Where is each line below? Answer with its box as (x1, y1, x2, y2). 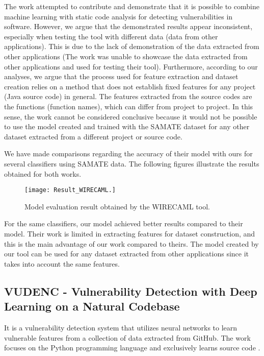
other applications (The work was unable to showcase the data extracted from (4, 51, 248, 61)
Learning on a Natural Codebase (4, 298, 180, 314)
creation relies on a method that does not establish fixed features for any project (4, 81, 256, 91)
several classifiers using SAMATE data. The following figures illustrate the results (4, 158, 259, 169)
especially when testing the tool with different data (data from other (4, 31, 218, 41)
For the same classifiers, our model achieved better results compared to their (4, 218, 243, 229)
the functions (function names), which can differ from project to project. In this (4, 101, 253, 111)
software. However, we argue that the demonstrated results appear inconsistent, (4, 21, 253, 32)
